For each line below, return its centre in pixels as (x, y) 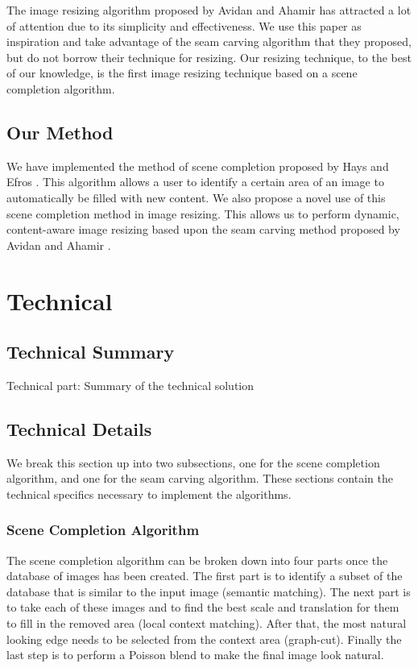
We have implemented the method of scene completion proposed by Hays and (198, 166)
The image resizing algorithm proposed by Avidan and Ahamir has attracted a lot (209, 10)
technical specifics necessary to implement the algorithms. (149, 494)
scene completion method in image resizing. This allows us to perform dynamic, (203, 213)
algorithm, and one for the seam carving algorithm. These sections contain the (200, 478)
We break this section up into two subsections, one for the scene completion (193, 462)
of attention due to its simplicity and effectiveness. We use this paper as (184, 25)
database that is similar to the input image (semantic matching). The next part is (209, 591)
